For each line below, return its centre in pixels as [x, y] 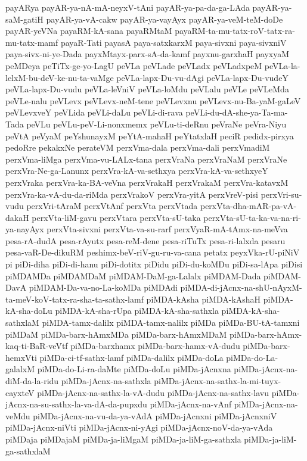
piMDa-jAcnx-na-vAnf [191, 404]
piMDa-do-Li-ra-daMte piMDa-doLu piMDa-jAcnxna [134, 369]
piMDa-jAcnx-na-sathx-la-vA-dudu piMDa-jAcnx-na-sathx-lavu [153, 392]
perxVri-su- [281, 194]
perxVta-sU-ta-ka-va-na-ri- [252, 217]
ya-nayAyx [25, 229]
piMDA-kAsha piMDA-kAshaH [204, 299]
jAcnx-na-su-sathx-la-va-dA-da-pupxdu [76, 404]
